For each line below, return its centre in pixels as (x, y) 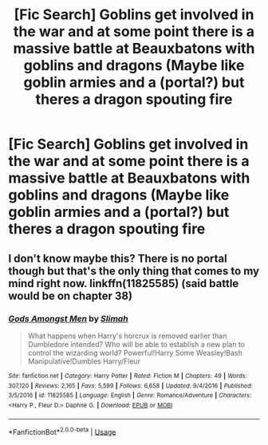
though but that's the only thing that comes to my (134, 271)
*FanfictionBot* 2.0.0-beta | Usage (62, 431)
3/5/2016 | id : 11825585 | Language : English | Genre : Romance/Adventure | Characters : (130, 396)
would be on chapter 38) (71, 295)
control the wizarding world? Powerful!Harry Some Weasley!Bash (135, 352)
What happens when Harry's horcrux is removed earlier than (127, 336)
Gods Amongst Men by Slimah (69, 318)
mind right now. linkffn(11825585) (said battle (124, 284)
